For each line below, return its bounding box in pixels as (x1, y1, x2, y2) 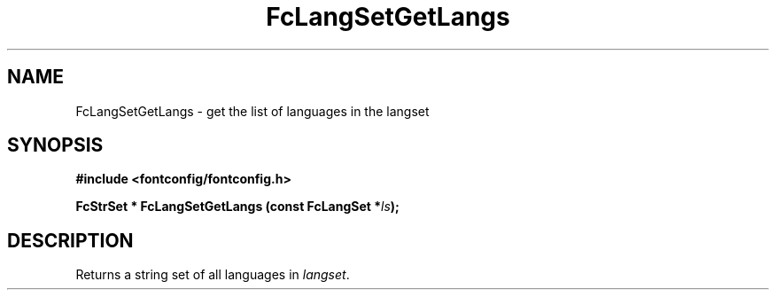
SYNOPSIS (7, 134, 104, 157)
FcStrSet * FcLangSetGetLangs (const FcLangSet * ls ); (75, 199, 400, 215)
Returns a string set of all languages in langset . (75, 267, 350, 283)
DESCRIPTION (7, 229, 134, 252)
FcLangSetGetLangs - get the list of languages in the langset (75, 103, 430, 119)
